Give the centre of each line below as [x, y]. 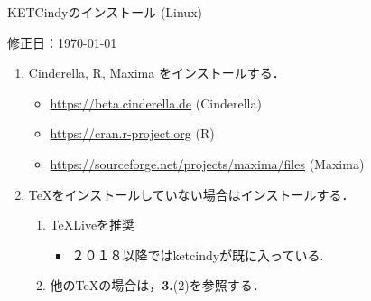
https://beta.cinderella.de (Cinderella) [156, 103]
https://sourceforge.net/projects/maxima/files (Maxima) [207, 163]
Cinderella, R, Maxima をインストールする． [157, 73]
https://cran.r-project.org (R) [132, 133]
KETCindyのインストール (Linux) [105, 12]
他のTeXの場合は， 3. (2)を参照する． [158, 285]
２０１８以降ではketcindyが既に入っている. [198, 254]
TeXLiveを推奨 [93, 225]
